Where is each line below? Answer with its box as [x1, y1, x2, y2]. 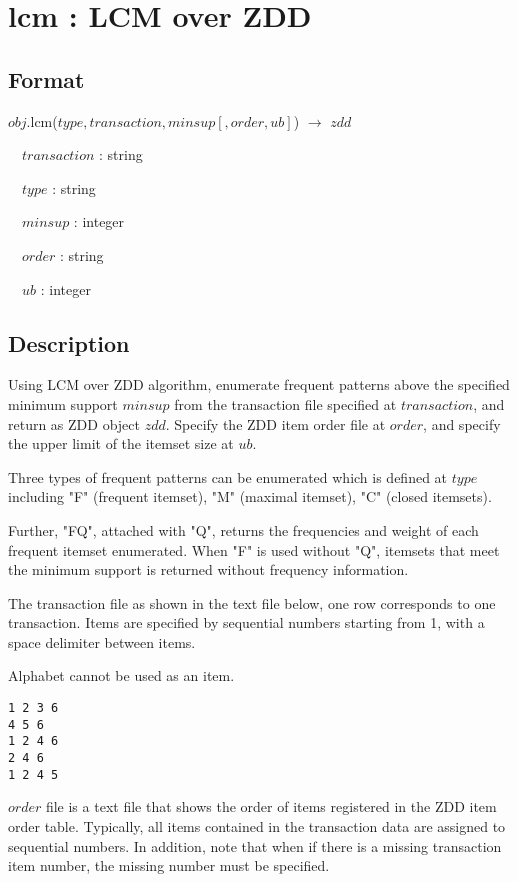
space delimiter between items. [8, 631, 196, 652]
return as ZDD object [8, 413, 140, 434]
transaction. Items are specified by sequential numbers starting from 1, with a [8, 612, 485, 633]
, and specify [423, 413, 501, 434]
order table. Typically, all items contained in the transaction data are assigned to [8, 815, 506, 836]
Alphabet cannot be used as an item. [8, 665, 235, 686]
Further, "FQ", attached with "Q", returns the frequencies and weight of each [8, 519, 479, 540]
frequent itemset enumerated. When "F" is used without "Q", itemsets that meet [8, 539, 500, 560]
